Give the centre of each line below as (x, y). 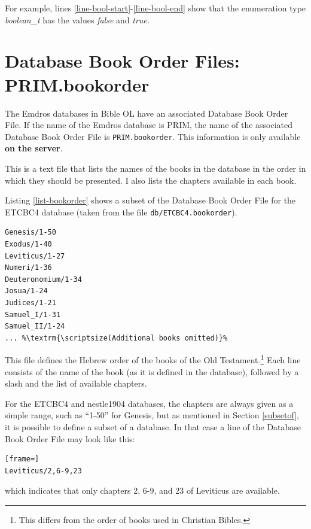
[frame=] (22, 459)
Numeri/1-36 (28, 268)
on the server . (34, 148)
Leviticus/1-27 (35, 256)
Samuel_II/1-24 (35, 326)
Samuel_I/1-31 (33, 314)
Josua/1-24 (26, 291)
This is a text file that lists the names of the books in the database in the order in (155, 168)
